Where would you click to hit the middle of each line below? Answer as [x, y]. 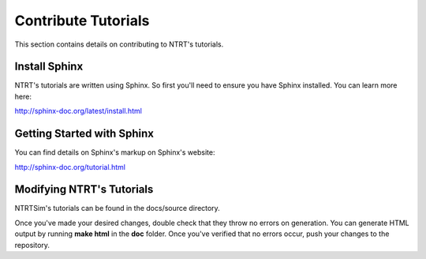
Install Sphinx [49, 67]
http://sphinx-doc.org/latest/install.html [78, 111]
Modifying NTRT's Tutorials [84, 190]
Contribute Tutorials [82, 21]
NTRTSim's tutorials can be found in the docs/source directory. [117, 208]
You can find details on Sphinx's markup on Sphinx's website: [115, 152]
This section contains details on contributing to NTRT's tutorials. [119, 44]
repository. [32, 245]
